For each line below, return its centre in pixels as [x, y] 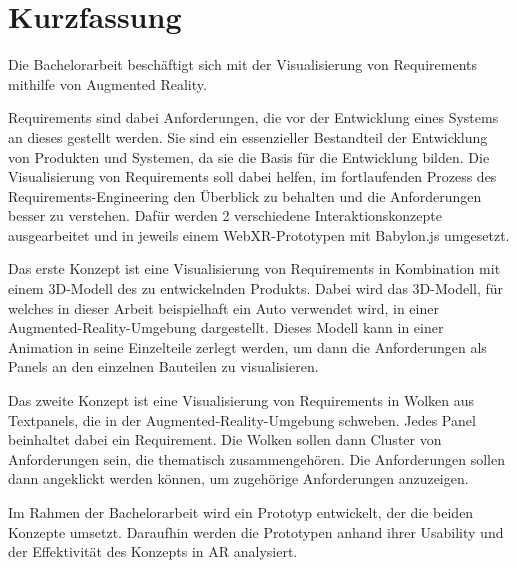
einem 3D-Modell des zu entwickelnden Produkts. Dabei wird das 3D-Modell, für [256, 288]
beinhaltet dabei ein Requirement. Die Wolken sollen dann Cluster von [225, 439]
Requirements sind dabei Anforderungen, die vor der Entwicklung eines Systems [253, 117]
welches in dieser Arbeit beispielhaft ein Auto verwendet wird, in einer [223, 307]
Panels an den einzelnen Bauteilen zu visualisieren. [163, 366]
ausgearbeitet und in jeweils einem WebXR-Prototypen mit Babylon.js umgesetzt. [259, 234]
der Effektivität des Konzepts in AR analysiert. [153, 551]
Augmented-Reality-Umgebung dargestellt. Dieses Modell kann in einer [226, 327]
